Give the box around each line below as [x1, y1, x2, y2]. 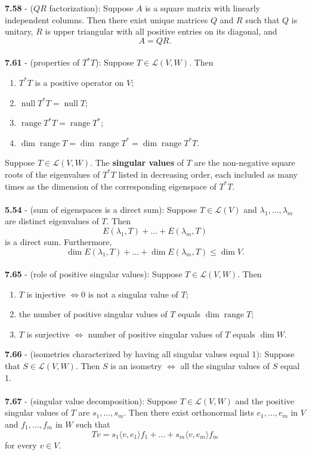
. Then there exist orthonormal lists [123, 406, 254, 419]
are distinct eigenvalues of [5, 215, 99, 227]
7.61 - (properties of [5, 56, 80, 69]
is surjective [26, 327, 70, 340]
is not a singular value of [88, 287, 178, 300]
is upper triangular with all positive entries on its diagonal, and [45, 25, 277, 38]
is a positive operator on [35, 76, 124, 88]
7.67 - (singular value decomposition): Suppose [5, 394, 178, 407]
